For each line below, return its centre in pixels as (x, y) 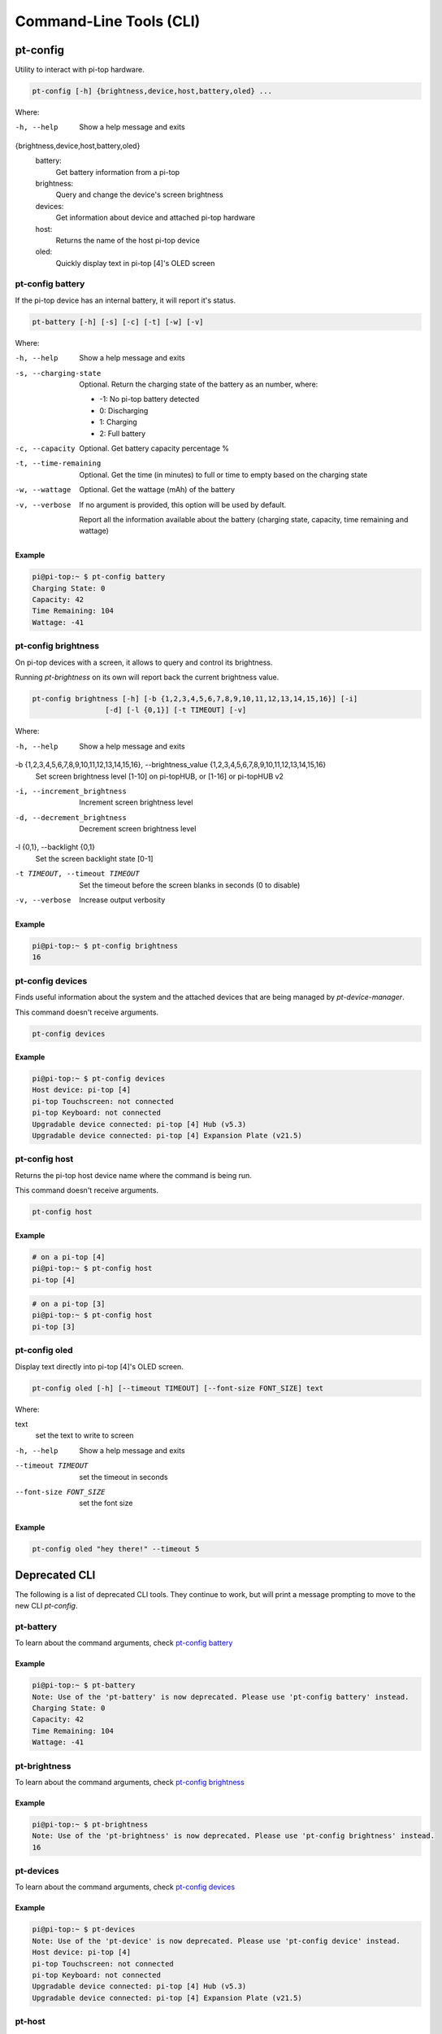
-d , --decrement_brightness (71, 817)
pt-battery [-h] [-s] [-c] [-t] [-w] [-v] (118, 322)
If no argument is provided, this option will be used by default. (183, 504)
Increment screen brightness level (136, 802)
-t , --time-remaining (58, 463)
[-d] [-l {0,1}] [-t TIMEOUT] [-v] (175, 710)
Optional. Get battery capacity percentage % (154, 448)
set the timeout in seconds (123, 1477)
